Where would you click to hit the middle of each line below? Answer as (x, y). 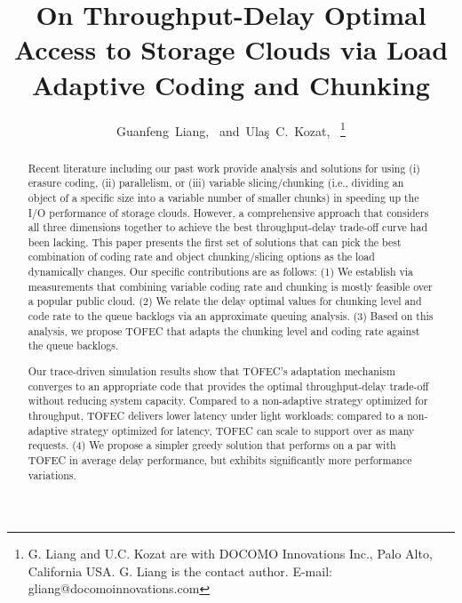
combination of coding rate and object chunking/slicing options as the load (201, 257)
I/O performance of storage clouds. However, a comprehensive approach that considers (228, 212)
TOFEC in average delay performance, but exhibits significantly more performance (220, 459)
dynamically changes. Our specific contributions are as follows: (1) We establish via (221, 272)
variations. (52, 474)
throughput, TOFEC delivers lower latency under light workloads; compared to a (216, 415)
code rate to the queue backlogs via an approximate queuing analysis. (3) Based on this (231, 316)
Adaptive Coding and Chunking (231, 84)
